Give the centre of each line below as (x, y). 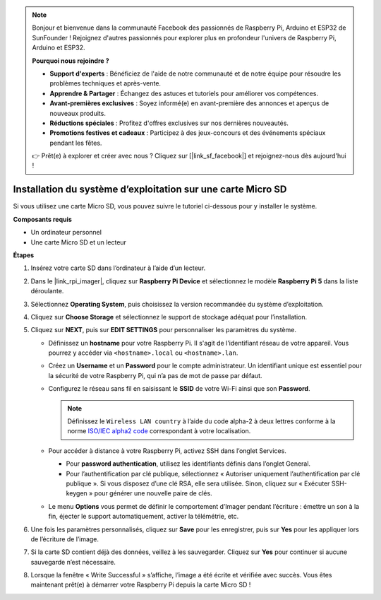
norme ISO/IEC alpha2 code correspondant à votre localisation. (159, 431)
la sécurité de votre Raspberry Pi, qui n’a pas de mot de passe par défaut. (155, 375)
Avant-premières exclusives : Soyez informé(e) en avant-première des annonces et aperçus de (189, 103)
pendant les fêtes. (76, 143)
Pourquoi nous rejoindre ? (71, 61)
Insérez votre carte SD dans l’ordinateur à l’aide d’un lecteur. (118, 268)
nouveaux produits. (78, 113)
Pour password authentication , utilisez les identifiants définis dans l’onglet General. (188, 464)
